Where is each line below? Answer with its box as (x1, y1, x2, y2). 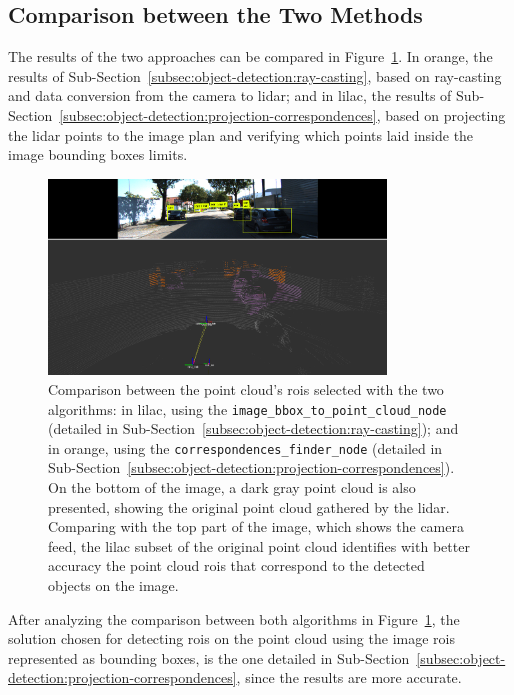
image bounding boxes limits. (8, 144, 188, 165)
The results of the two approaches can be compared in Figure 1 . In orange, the (8, 46, 493, 67)
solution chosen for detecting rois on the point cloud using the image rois (8, 628, 455, 649)
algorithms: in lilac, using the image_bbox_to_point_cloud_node (48, 398, 447, 419)
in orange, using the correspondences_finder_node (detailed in (48, 437, 443, 458)
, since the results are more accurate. (236, 667, 462, 688)
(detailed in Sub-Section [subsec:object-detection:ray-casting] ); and (48, 418, 459, 439)
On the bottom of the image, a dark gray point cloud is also (48, 477, 416, 498)
